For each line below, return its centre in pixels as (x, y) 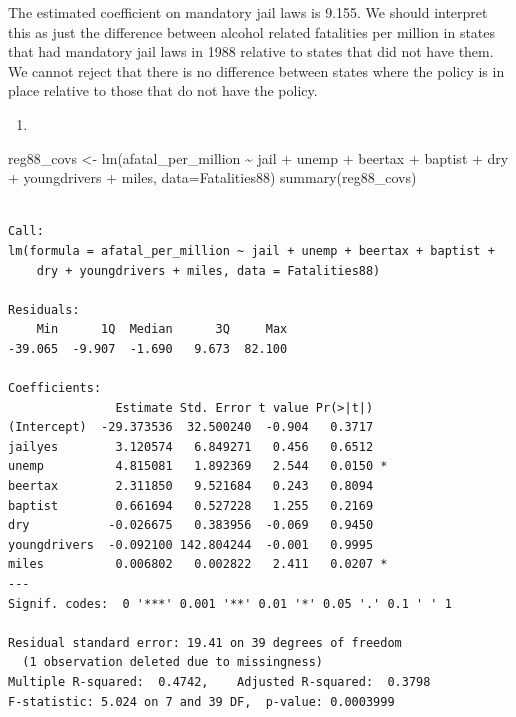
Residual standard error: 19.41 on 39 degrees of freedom (205, 642)
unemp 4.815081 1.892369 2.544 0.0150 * (198, 466)
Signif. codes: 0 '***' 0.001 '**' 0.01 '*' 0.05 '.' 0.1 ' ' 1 (230, 603)
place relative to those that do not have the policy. (163, 90)
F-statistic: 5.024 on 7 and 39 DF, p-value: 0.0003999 (201, 701)
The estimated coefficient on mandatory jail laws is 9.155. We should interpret (248, 12)
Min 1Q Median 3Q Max (162, 329)
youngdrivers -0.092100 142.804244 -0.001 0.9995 (191, 544)
